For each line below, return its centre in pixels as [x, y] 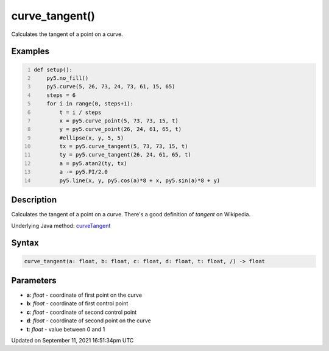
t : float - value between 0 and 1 [66, 329]
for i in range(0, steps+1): [90, 104]
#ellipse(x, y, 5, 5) [92, 138]
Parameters [34, 280]
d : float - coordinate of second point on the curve [89, 321]
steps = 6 [61, 95]
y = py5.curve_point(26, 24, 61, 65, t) [121, 129]
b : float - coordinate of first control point [77, 303]
